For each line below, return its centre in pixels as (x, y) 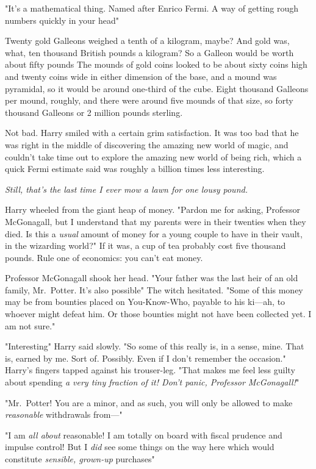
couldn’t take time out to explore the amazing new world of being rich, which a (153, 156)
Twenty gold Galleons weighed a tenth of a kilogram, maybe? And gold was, (147, 41)
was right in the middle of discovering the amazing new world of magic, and (147, 144)
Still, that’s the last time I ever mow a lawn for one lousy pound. (126, 189)
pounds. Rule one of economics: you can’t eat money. (104, 257)
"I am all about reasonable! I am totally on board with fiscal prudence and (144, 435)
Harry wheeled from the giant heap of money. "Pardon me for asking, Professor (153, 209)
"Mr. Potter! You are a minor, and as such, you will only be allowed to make (149, 402)
